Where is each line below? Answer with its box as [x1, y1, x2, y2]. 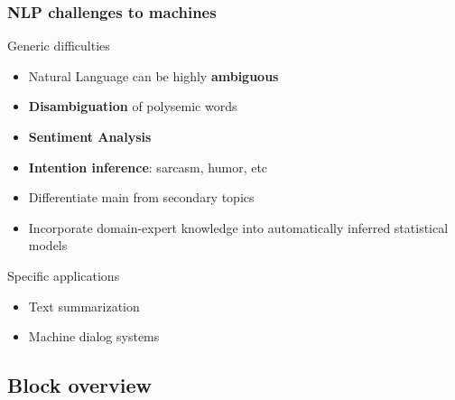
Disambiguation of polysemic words [28, 97, 237, 116]
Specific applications [7, 265, 120, 284]
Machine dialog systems [28, 327, 160, 346]
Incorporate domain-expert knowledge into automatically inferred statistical [28, 218, 449, 237]
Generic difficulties [7, 36, 110, 55]
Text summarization [28, 296, 140, 315]
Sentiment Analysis [28, 127, 152, 145]
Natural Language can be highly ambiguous [28, 66, 279, 85]
